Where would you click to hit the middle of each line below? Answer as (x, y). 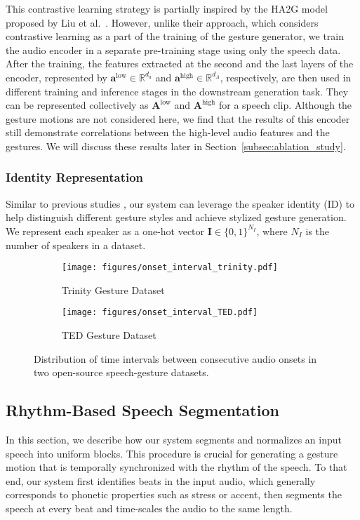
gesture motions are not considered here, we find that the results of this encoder (178, 118)
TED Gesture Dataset (109, 335)
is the (318, 231)
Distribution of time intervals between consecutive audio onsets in (175, 358)
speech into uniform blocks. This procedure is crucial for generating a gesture (172, 453)
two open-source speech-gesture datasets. (121, 372)
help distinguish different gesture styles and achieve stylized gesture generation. (176, 217)
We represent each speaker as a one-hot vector (105, 231)
